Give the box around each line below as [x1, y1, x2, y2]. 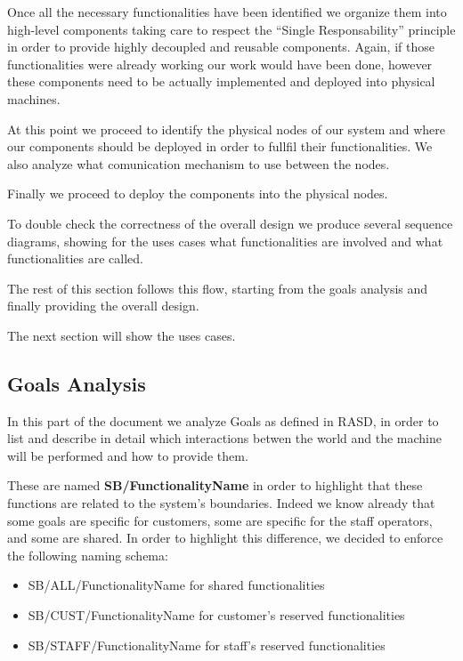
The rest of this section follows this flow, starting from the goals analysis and [7, 278, 428, 297]
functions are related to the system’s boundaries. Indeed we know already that [7, 494, 435, 512]
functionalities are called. [7, 249, 143, 268]
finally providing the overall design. [7, 296, 199, 315]
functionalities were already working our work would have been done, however [7, 54, 433, 73]
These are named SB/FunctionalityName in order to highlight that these [7, 476, 423, 495]
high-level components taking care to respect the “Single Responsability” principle [7, 20, 456, 38]
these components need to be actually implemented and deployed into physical [7, 72, 435, 91]
